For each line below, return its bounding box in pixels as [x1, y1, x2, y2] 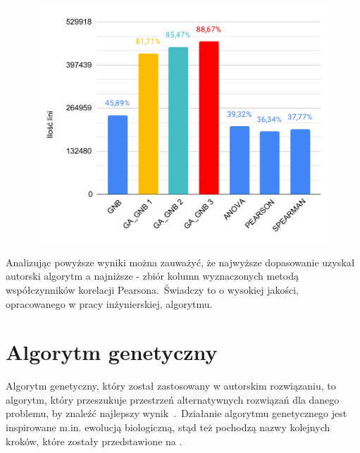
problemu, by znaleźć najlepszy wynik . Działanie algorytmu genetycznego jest [6, 406, 347, 421]
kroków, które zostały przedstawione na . [6, 433, 182, 448]
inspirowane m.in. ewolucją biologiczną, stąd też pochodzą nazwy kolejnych [6, 420, 330, 435]
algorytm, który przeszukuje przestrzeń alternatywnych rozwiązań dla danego [6, 392, 340, 407]
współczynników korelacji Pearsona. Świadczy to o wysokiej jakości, [6, 282, 299, 297]
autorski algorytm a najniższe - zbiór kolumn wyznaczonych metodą [6, 268, 299, 283]
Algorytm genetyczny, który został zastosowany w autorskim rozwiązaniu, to [6, 378, 336, 393]
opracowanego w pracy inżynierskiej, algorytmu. [6, 296, 213, 311]
